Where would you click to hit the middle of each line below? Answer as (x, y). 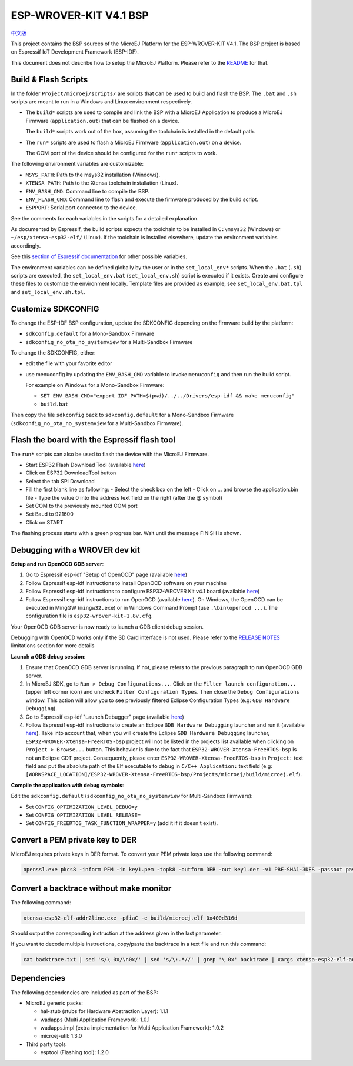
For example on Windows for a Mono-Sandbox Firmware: (95, 385)
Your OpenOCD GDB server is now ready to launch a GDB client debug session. (107, 627)
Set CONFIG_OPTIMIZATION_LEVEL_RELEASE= (83, 815)
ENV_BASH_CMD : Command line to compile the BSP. (88, 191)
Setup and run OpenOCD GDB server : (57, 564)
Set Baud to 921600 (49, 514)
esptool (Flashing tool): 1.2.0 (74, 1052)
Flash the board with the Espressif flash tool (93, 440)
